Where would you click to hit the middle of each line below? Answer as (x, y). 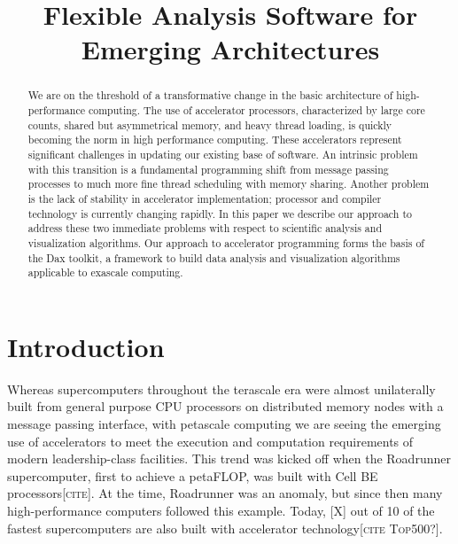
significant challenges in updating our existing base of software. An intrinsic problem (223, 154)
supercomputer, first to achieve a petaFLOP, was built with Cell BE (193, 475)
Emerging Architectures (230, 49)
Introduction (86, 346)
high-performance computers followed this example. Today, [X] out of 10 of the (221, 510)
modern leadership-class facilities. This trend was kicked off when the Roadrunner (229, 459)
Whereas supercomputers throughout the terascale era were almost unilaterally (221, 389)
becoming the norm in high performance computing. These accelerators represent (215, 140)
